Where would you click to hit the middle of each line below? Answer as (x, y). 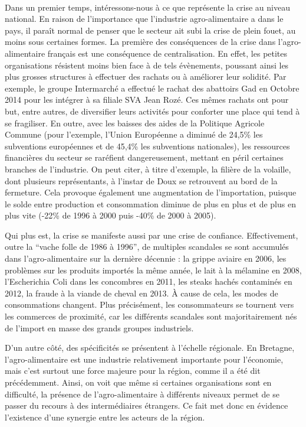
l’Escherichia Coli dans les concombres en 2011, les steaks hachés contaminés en (149, 281)
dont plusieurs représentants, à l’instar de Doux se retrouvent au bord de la (141, 180)
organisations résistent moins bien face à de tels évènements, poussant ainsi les (147, 65)
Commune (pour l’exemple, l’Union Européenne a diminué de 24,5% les (134, 134)
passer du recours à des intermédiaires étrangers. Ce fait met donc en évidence (147, 405)
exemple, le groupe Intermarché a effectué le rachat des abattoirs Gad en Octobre (152, 88)
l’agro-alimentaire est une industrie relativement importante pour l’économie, (144, 359)
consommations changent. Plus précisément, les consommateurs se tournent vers (149, 304)
